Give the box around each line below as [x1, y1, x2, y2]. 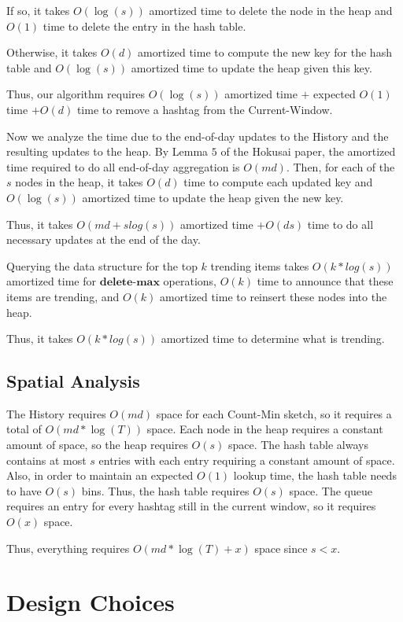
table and [6, 59, 52, 75]
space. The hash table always [227, 436, 368, 453]
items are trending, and [6, 288, 120, 304]
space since [254, 539, 308, 556]
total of [6, 421, 42, 437]
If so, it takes [6, 2, 70, 18]
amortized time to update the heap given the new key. [82, 189, 344, 205]
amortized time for [6, 273, 97, 289]
